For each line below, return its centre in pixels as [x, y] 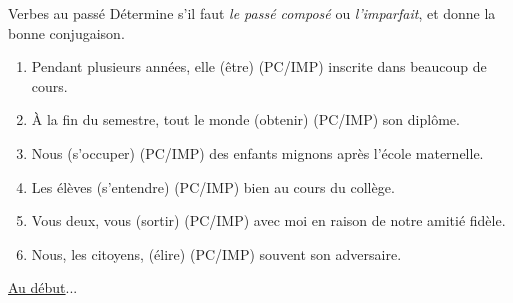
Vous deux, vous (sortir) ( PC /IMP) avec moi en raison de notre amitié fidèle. [268, 220]
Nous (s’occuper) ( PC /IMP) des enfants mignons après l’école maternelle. [257, 152]
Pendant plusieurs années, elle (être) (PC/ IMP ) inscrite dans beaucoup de [259, 66]
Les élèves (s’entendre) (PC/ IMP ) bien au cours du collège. [213, 186]
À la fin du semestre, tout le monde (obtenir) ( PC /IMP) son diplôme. [245, 119]
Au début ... [43, 287]
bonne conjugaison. [66, 32]
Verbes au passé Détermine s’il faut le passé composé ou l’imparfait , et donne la [252, 13]
